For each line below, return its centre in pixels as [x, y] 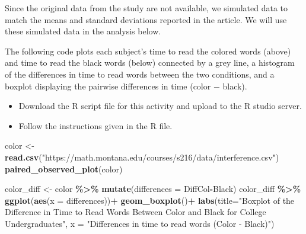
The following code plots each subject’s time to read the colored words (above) [148, 51]
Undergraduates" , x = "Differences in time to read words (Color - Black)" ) [140, 223]
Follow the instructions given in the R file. [95, 125]
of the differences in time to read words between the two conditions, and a [140, 74]
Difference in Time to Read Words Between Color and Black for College [136, 212]
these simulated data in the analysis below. [83, 31]
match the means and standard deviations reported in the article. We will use [146, 19]
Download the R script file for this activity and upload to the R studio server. [160, 106]
